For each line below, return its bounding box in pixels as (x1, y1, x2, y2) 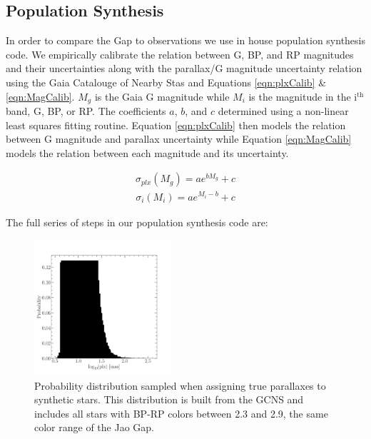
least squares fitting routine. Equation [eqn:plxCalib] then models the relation (6, 117, 346, 132)
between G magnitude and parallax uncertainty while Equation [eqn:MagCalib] (6, 131, 352, 146)
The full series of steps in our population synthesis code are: (6, 214, 268, 229)
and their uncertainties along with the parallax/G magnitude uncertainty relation (6, 61, 362, 76)
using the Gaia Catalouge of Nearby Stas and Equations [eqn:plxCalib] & (6, 74, 327, 89)
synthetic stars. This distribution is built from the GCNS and (34, 392, 304, 407)
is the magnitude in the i (248, 89, 357, 104)
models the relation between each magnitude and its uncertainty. (6, 145, 289, 160)
